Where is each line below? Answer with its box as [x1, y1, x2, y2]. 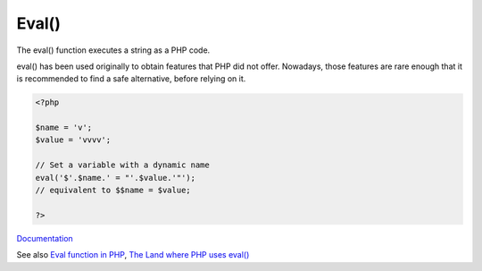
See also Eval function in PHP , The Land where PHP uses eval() [16, 250, 250, 260]
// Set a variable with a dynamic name [35, 160, 210, 170]
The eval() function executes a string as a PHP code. [16, 45, 211, 55]
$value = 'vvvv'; [35, 135, 112, 145]
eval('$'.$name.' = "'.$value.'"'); [35, 173, 196, 182]
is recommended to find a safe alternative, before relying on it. [16, 73, 246, 84]
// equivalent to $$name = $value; [35, 185, 191, 196]
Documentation [16, 233, 73, 243]
